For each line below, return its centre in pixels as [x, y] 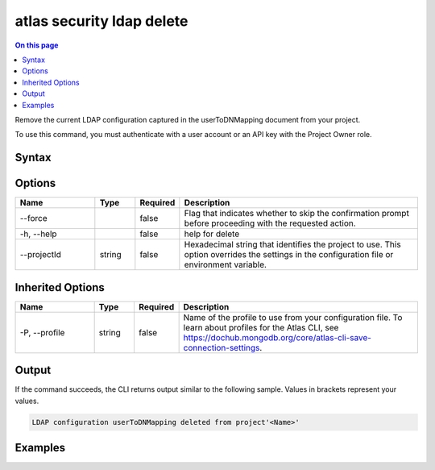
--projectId [41, 255]
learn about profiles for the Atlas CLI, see [261, 327]
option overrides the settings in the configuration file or [289, 255]
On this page [37, 45]
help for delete [212, 234]
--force [33, 218]
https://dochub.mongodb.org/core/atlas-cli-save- [278, 337]
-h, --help [38, 234]
